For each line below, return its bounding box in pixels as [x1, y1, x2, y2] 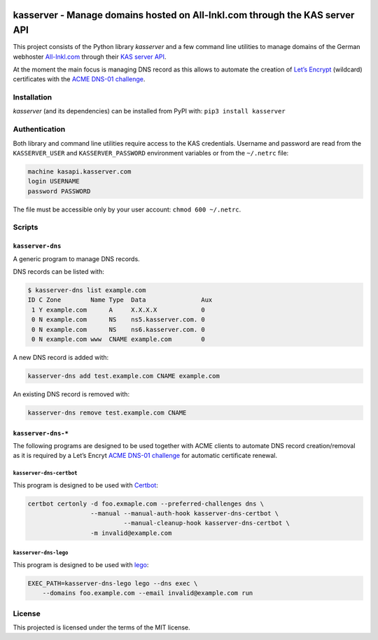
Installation [13, 92, 52, 102]
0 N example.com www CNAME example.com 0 [31, 335, 206, 343]
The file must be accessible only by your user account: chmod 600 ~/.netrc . [13, 205, 241, 214]
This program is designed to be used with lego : [13, 560, 149, 569]
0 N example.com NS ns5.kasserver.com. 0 [31, 316, 206, 324]
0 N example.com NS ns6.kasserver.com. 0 [31, 326, 206, 333]
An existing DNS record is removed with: [13, 389, 129, 398]
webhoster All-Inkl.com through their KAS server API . [13, 53, 167, 61]
